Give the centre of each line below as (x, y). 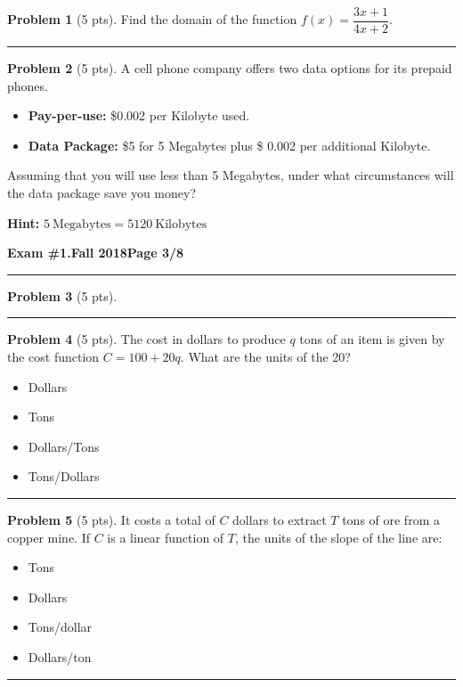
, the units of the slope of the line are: (339, 537)
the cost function (53, 356)
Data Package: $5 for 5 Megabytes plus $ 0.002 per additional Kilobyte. (229, 145)
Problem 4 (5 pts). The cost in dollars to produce (146, 339)
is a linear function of (166, 537)
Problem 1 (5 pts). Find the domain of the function (152, 19)
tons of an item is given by (372, 339)
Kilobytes (181, 224)
